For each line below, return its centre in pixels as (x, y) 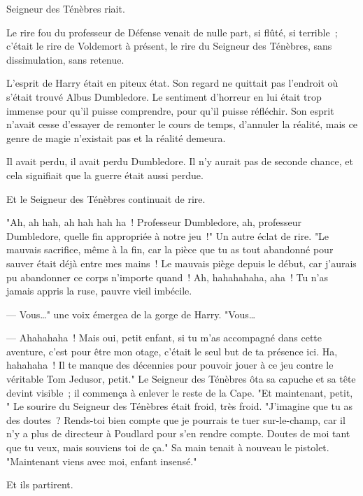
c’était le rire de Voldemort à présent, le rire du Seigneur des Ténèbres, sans (169, 46)
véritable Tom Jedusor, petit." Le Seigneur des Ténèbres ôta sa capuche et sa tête (181, 379)
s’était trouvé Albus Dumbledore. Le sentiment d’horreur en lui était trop (164, 96)
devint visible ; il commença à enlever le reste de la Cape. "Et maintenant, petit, (180, 392)
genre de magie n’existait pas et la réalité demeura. (116, 137)
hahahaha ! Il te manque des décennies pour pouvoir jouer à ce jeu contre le (170, 365)
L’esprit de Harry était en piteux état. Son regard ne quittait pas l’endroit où (172, 83)
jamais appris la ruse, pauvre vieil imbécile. (99, 291)
